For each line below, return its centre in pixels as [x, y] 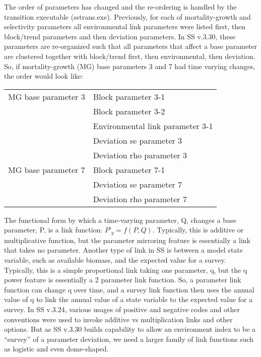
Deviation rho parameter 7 [140, 199]
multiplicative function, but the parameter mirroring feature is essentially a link [127, 240]
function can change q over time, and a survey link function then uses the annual [129, 289]
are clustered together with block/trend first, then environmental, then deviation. [130, 56]
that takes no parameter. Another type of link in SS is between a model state [123, 250]
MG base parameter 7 [47, 169]
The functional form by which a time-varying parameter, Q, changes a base [120, 220]
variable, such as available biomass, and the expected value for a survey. [115, 259]
